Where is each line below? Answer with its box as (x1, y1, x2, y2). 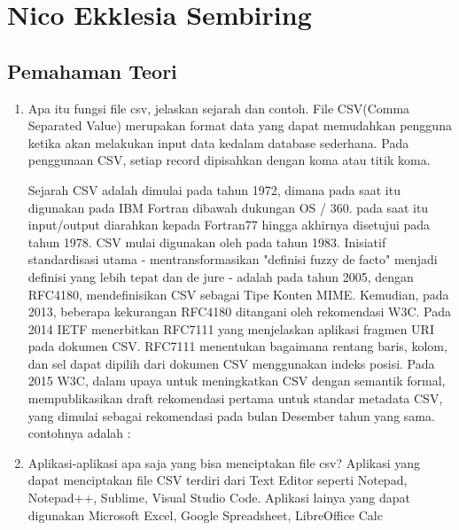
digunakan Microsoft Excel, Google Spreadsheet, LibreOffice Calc (27, 505, 383, 524)
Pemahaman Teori (7, 57, 177, 84)
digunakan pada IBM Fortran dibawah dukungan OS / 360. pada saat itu (27, 198, 429, 216)
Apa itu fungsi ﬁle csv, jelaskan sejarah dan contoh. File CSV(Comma (27, 98, 410, 117)
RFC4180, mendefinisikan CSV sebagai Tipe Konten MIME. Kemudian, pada (27, 284, 449, 303)
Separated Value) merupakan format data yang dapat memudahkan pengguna (27, 116, 452, 135)
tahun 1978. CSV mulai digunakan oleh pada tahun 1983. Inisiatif (27, 232, 386, 251)
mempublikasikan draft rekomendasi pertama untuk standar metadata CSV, (27, 389, 443, 408)
